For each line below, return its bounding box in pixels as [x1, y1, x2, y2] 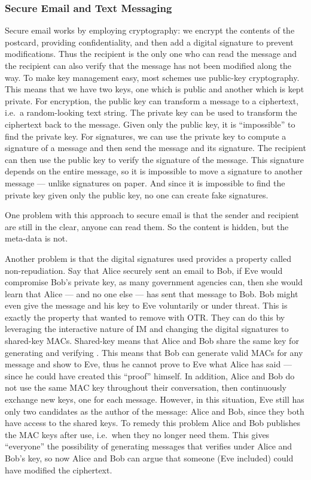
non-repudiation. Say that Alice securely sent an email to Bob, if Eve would [5, 264, 283, 276]
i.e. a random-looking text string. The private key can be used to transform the [5, 106, 297, 119]
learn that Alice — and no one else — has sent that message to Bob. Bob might [5, 287, 298, 300]
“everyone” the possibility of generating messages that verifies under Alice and [5, 440, 292, 452]
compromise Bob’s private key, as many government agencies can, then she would [5, 276, 303, 288]
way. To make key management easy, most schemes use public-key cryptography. [5, 71, 300, 83]
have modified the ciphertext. [5, 463, 112, 476]
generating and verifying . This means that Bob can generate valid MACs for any [5, 346, 303, 358]
